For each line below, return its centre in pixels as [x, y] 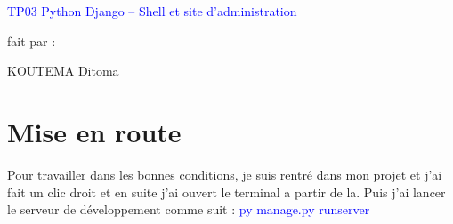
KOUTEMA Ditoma [63, 71]
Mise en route [94, 131]
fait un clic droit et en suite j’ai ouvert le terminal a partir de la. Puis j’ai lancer [226, 192]
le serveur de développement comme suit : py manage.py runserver [189, 209]
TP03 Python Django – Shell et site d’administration [152, 11]
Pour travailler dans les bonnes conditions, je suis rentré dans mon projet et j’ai [225, 174]
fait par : [32, 40]
